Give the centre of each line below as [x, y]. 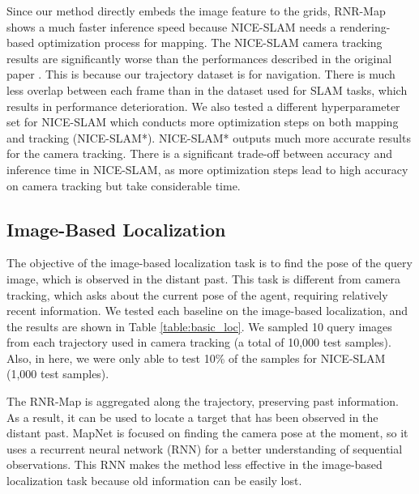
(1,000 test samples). [58, 374]
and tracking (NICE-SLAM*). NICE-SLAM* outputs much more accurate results [209, 137]
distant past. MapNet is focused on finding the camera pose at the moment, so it [207, 433]
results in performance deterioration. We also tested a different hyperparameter [203, 106]
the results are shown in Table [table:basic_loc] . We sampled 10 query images [199, 326]
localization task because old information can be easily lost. [154, 481]
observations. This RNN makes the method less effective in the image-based [195, 464]
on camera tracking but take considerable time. [124, 185]
